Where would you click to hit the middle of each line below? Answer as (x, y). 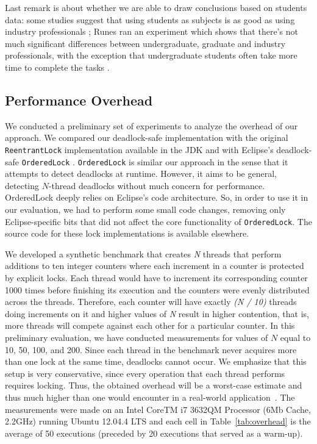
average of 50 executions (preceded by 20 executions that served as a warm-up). (154, 433)
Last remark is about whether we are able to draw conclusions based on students (156, 7)
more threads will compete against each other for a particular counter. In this (150, 325)
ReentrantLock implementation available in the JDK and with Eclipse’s (139, 149)
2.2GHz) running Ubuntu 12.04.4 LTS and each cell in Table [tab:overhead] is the (158, 421)
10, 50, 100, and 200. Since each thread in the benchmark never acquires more (151, 349)
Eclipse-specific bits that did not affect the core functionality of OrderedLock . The (158, 221)
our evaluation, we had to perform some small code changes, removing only (145, 209)
